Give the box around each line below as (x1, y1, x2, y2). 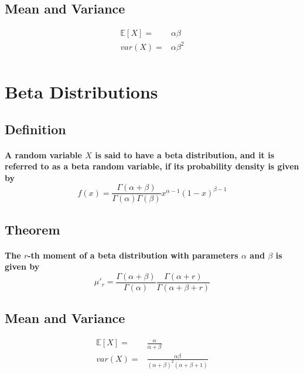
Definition (5, 120, 66, 138)
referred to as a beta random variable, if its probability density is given (5, 160, 299, 172)
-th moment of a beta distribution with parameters (28, 249, 238, 261)
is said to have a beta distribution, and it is (95, 148, 275, 161)
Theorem (5, 220, 60, 238)
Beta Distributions (5, 79, 158, 103)
